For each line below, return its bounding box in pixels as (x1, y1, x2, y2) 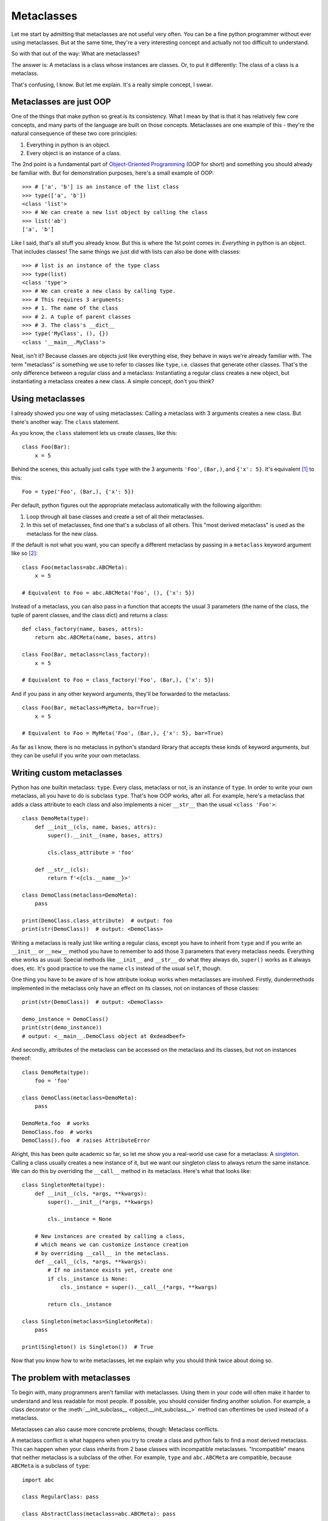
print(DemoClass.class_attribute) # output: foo (22, 917, 173, 924)
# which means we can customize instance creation (34, 1241, 189, 1248)
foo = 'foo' (34, 1077, 70, 1084)
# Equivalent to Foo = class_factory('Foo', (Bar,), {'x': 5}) (22, 677, 214, 684)
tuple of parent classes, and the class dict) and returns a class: (11, 611, 169, 619)
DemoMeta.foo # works (22, 1120, 90, 1127)
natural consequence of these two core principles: (11, 130, 138, 137)
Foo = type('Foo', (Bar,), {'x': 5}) (22, 488, 135, 495)
